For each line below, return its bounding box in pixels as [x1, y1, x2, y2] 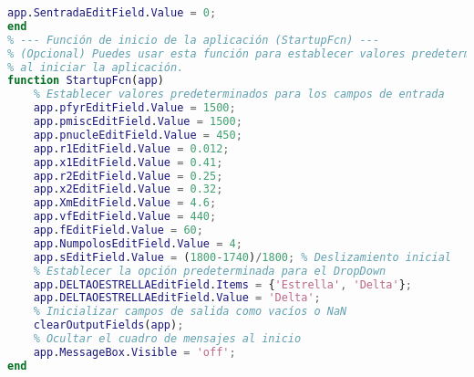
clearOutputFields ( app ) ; [33, 319, 184, 332]
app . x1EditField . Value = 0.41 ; [33, 155, 223, 169]
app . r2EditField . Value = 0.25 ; [33, 169, 223, 183]
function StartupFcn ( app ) [7, 74, 164, 88]
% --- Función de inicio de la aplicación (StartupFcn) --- [7, 33, 380, 47]
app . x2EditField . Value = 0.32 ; [33, 183, 223, 196]
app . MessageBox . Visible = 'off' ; [33, 345, 236, 359]
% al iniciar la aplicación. [7, 60, 184, 74]
